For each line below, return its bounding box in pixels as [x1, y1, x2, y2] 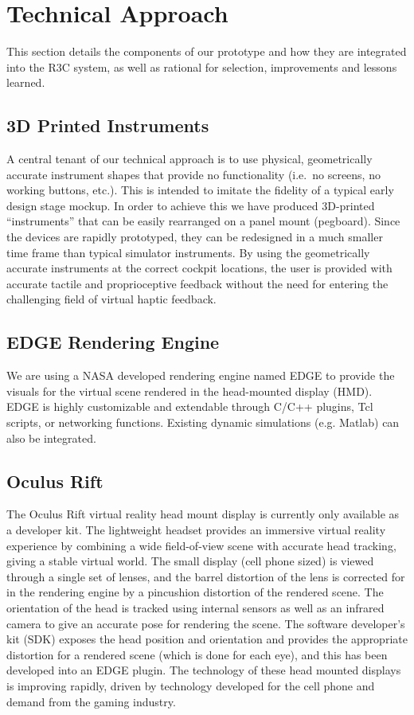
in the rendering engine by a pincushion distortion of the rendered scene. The [6, 584, 384, 600]
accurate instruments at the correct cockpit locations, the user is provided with [6, 260, 393, 276]
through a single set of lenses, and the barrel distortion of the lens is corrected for [6, 568, 405, 584]
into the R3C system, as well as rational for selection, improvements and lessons [6, 58, 397, 75]
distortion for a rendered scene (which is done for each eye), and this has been [6, 646, 388, 662]
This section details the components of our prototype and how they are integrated [6, 43, 407, 60]
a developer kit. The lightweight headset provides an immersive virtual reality [6, 522, 386, 538]
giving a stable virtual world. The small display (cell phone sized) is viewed [6, 553, 374, 569]
